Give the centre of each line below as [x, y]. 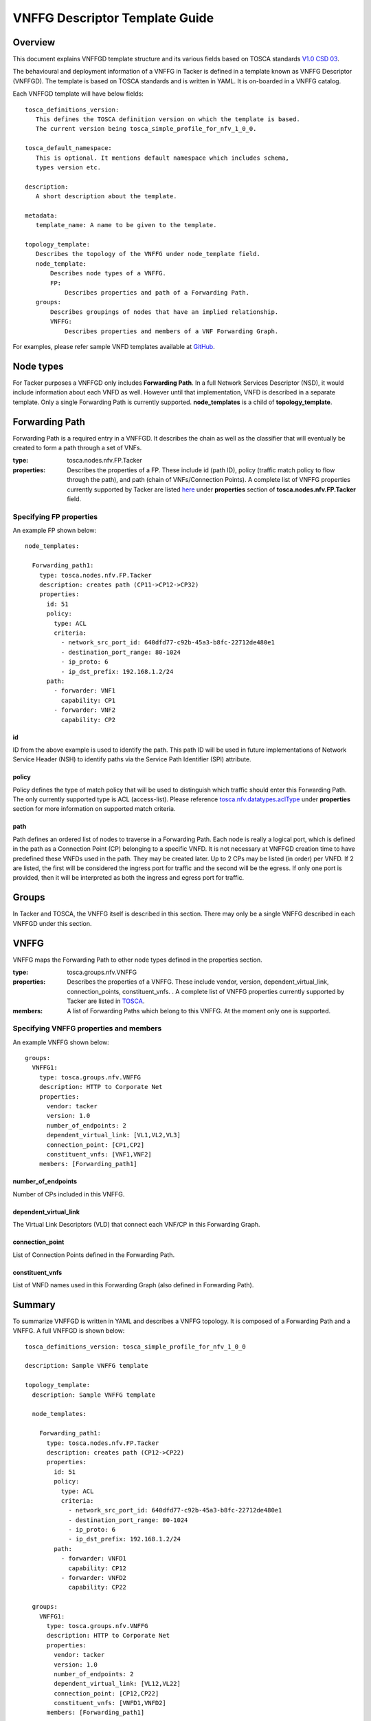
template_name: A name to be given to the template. [126, 225]
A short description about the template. [106, 197]
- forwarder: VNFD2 [94, 1578]
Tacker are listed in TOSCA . [106, 1001]
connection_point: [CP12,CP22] [106, 1693]
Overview [34, 42]
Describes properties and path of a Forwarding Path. [157, 293]
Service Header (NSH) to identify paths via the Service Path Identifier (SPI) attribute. [132, 759]
